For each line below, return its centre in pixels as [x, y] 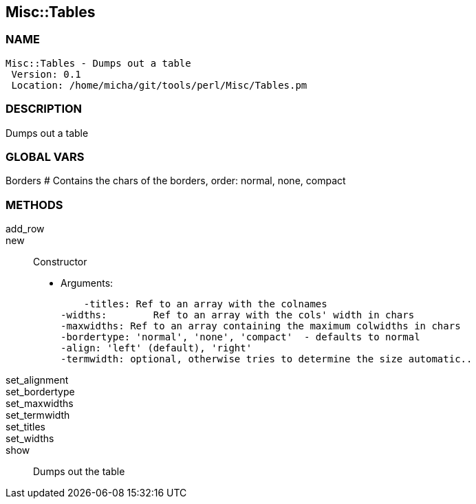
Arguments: [87, 283]
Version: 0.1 [46, 74]
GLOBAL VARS [45, 156]
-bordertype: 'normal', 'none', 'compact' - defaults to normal [240, 337]
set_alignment [37, 380]
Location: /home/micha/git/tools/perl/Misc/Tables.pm [159, 85]
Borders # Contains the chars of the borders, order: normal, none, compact [176, 181]
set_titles [26, 427]
